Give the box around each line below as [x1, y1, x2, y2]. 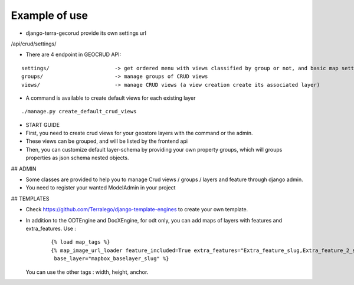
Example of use [11, 9, 88, 22]
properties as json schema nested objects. [25, 154, 129, 162]
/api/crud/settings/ [11, 40, 57, 47]
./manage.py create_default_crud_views [21, 108, 137, 115]
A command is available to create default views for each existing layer [25, 94, 196, 101]
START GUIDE [25, 121, 60, 128]
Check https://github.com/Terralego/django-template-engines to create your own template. [25, 206, 248, 213]
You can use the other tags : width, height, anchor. [25, 268, 149, 276]
